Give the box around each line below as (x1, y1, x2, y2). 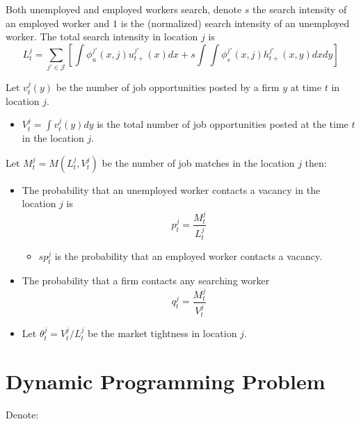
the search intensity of (252, 2, 347, 16)
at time (290, 80, 321, 95)
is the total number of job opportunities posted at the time (97, 117, 348, 131)
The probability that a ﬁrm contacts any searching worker (22, 273, 270, 288)
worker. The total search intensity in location (6, 29, 198, 44)
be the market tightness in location (87, 326, 237, 341)
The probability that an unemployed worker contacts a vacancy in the (22, 182, 321, 197)
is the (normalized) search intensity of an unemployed (120, 15, 350, 30)
